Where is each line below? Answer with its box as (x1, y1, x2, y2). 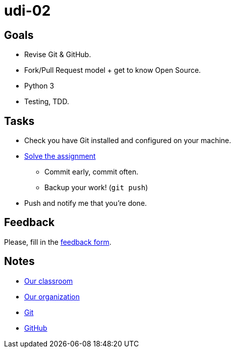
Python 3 (24, 81, 54, 91)
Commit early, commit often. (44, 167, 139, 177)
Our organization (24, 292, 80, 301)
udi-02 (4, 2, 51, 19)
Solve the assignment (24, 152, 96, 161)
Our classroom (24, 276, 73, 285)
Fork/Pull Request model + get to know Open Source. (24, 66, 201, 75)
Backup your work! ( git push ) (44, 183, 148, 192)
